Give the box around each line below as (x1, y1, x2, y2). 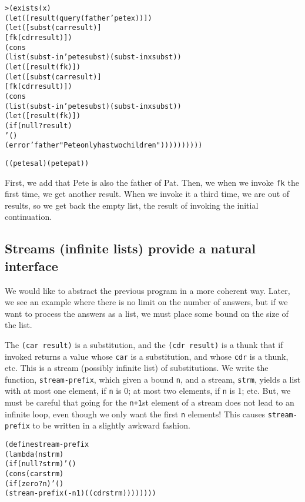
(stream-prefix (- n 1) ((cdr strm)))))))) (5, 489, 156, 498)
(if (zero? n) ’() (5, 479, 64, 488)
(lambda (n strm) (5, 450, 64, 459)
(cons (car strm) (5, 470, 64, 478)
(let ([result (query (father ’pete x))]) (5, 14, 152, 22)
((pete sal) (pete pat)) (5, 159, 89, 168)
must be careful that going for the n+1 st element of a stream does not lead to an (5, 396, 294, 409)
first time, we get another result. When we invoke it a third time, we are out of (5, 188, 290, 200)
